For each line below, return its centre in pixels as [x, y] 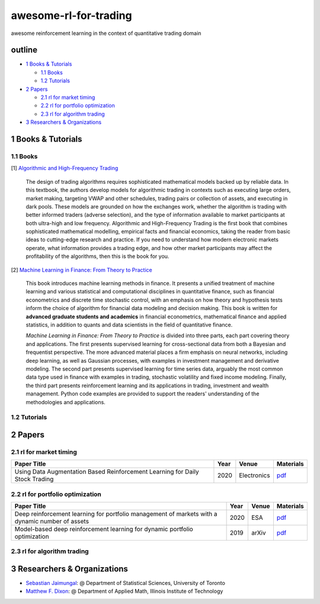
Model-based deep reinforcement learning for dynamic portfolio [104, 529]
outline [24, 50]
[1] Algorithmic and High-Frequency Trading [65, 168]
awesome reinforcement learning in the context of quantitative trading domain [106, 33]
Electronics [255, 475]
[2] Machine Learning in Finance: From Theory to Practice [81, 270]
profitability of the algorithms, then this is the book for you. [97, 256]
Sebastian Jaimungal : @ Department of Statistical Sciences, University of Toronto [125, 583]
